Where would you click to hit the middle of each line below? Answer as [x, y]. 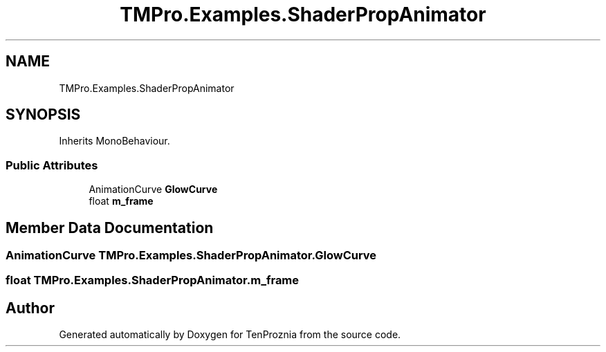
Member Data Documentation [110, 228]
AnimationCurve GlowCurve [153, 189]
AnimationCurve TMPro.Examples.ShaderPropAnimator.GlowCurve [191, 256]
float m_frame [121, 201]
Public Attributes [52, 165]
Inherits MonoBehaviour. [114, 141]
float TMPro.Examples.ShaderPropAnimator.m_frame [153, 280]
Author [30, 308]
